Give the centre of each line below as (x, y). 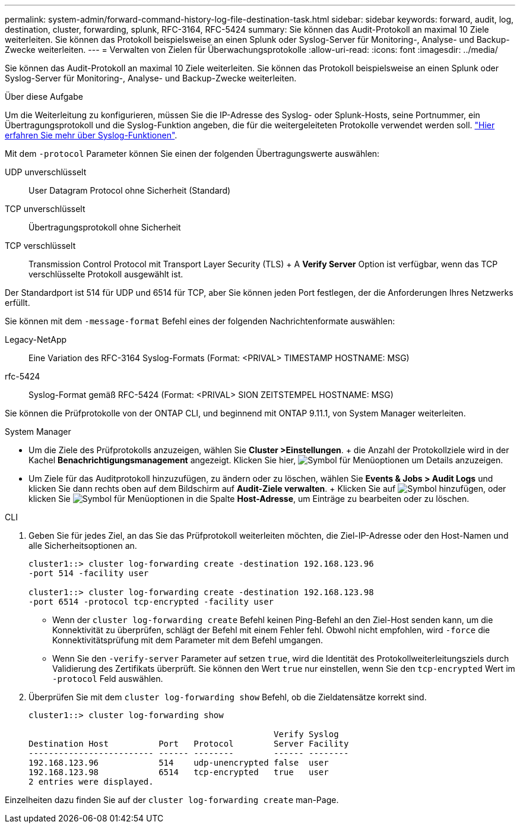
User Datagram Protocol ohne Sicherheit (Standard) (130, 190)
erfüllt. (18, 303)
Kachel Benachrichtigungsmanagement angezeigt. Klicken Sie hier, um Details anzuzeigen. (266, 460)
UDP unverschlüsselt (46, 172)
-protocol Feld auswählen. (108, 679)
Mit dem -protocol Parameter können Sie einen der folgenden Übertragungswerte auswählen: (192, 154)
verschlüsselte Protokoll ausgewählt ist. (106, 274)
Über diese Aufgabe (44, 97)
